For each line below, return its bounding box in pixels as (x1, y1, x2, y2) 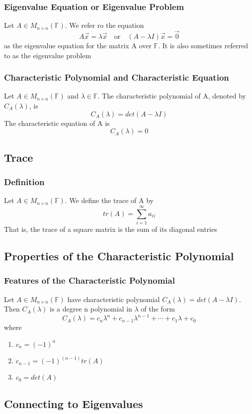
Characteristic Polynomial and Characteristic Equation (4, 71, 229, 84)
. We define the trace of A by (65, 195, 154, 206)
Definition (4, 175, 45, 188)
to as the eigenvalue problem (4, 50, 91, 60)
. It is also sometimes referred (158, 40, 248, 51)
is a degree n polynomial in (50, 304, 132, 314)
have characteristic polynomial (67, 294, 160, 304)
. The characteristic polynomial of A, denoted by (97, 91, 246, 101)
